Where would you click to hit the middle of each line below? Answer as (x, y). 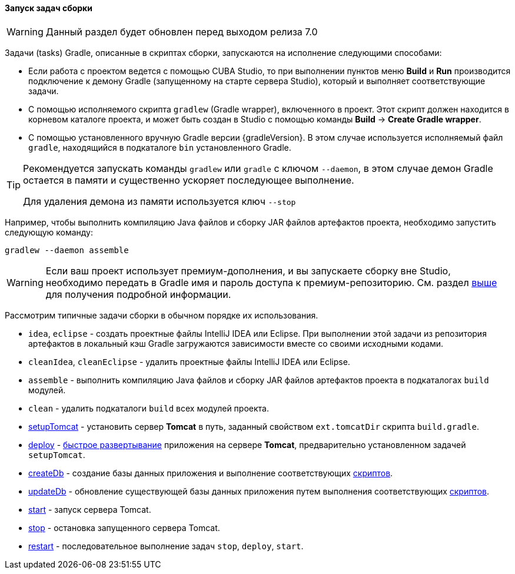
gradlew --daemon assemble (67, 250)
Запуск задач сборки (49, 8)
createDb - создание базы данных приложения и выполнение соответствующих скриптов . (211, 473)
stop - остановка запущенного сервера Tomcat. (124, 527)
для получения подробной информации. (138, 294)
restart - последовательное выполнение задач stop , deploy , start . (166, 546)
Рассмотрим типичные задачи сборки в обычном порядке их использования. (162, 315)
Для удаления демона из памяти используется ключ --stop (160, 201)
